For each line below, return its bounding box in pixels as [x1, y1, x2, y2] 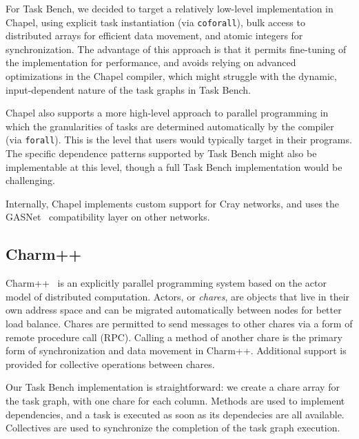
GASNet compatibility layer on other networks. [6, 210, 210, 224]
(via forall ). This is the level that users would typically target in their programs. [6, 132, 352, 147]
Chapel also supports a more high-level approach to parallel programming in [6, 105, 329, 120]
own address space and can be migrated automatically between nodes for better [6, 303, 342, 317]
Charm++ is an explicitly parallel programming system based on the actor [6, 276, 327, 290]
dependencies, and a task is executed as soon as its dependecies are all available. [6, 407, 345, 421]
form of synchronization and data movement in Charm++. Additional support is [6, 343, 347, 358]
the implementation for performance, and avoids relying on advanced [6, 55, 296, 70]
